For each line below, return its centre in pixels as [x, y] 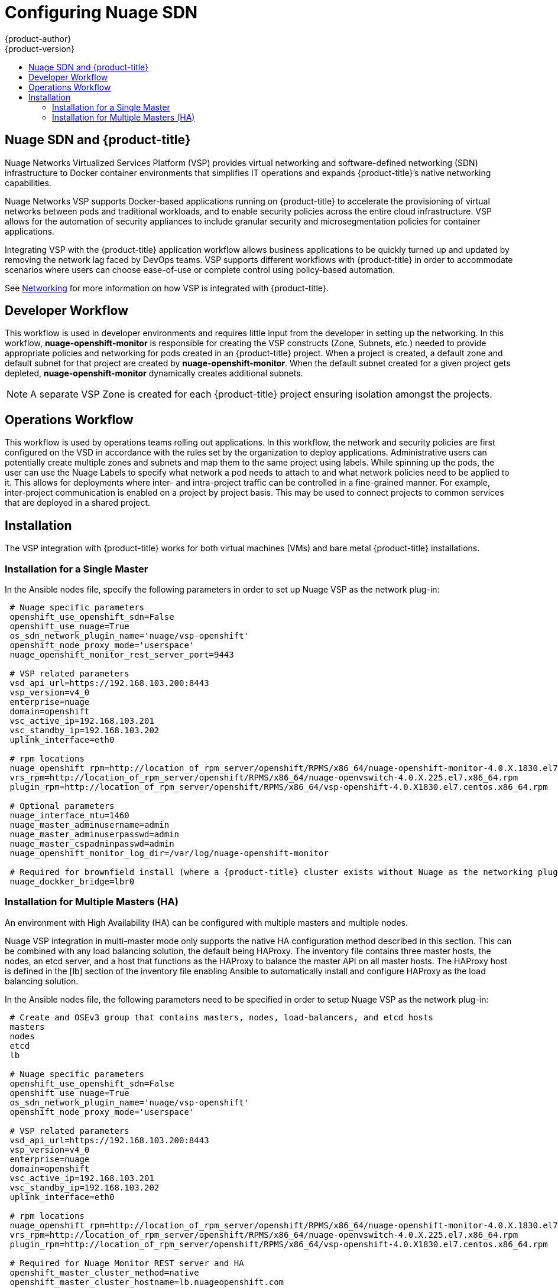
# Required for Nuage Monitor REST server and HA [127, 1263]
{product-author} [38, 38]
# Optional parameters [62, 806]
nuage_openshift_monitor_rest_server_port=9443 [122, 654]
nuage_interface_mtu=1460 [69, 815]
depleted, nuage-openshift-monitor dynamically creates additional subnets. [154, 373]
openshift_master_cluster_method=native [104, 1272]
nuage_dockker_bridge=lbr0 [72, 881]
